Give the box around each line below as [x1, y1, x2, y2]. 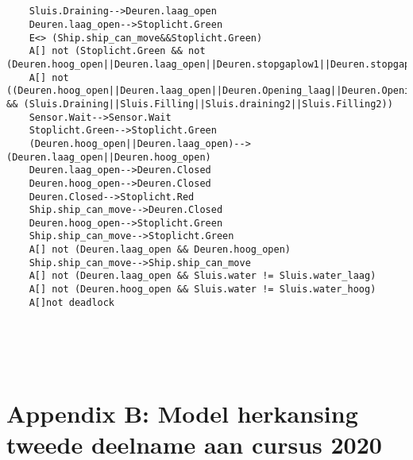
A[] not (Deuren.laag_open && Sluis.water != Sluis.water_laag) [29, 270, 376, 282]
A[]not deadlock [29, 296, 115, 308]
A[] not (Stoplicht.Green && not [29, 45, 206, 57]
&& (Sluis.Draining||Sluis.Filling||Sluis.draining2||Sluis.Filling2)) [6, 98, 393, 110]
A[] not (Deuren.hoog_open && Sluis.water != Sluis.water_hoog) [29, 284, 376, 296]
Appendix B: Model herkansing [6, 397, 358, 430]
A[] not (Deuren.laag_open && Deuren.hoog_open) [29, 244, 291, 256]
